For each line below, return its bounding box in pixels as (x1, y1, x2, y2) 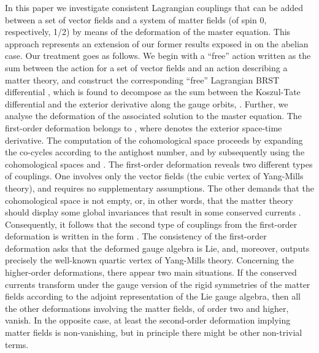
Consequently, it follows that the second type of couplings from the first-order (5, 217, 298, 230)
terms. (5, 338, 29, 351)
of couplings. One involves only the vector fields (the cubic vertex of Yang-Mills (5, 169, 304, 182)
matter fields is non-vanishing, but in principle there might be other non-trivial (5, 326, 302, 339)
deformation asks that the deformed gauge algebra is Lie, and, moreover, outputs (5, 241, 310, 254)
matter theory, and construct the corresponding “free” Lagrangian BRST (5, 73, 280, 86)
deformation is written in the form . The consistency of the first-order (5, 230, 267, 242)
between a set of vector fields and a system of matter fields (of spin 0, (5, 13, 267, 26)
